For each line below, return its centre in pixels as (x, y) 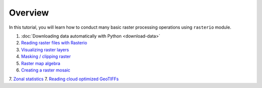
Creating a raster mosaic (46, 70)
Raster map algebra (41, 63)
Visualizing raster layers (45, 50)
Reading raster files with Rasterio (54, 43)
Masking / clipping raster (46, 56)
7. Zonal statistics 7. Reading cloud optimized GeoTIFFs (64, 79)
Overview (29, 13)
